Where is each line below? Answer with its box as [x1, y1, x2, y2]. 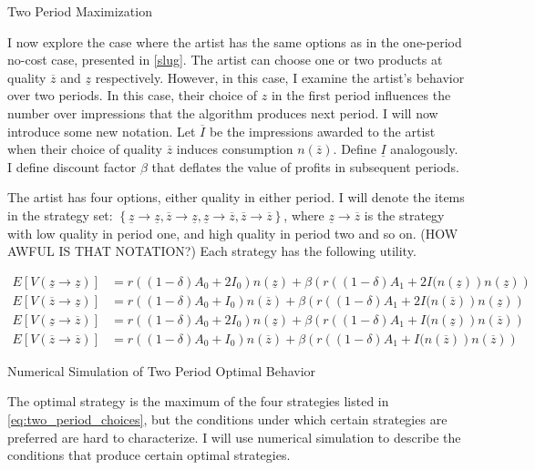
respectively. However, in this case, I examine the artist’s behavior [95, 67, 465, 87]
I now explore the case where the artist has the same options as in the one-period [7, 32, 462, 51]
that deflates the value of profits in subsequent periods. [151, 157, 459, 176]
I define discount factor [7, 157, 137, 176]
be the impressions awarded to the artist [209, 121, 436, 140]
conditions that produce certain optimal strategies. [7, 445, 291, 465]
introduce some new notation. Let [7, 121, 196, 140]
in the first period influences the [271, 86, 451, 105]
